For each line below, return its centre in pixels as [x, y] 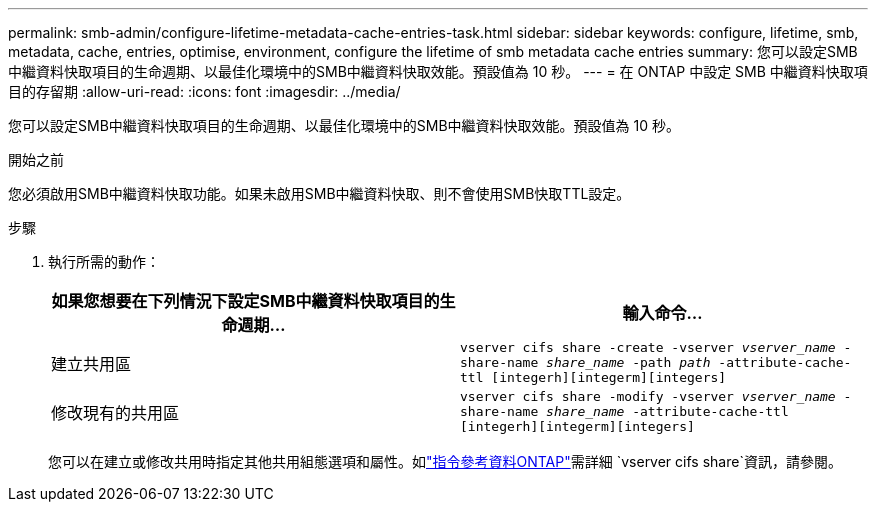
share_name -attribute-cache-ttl [667, 411]
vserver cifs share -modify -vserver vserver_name [648, 396]
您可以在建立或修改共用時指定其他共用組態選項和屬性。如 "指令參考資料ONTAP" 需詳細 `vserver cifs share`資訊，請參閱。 [445, 461]
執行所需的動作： [104, 261]
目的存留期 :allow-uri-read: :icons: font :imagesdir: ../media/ [204, 91]
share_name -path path [628, 362]
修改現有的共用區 [115, 412]
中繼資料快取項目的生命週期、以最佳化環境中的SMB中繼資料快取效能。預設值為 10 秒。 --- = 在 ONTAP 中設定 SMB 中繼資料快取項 [438, 71]
